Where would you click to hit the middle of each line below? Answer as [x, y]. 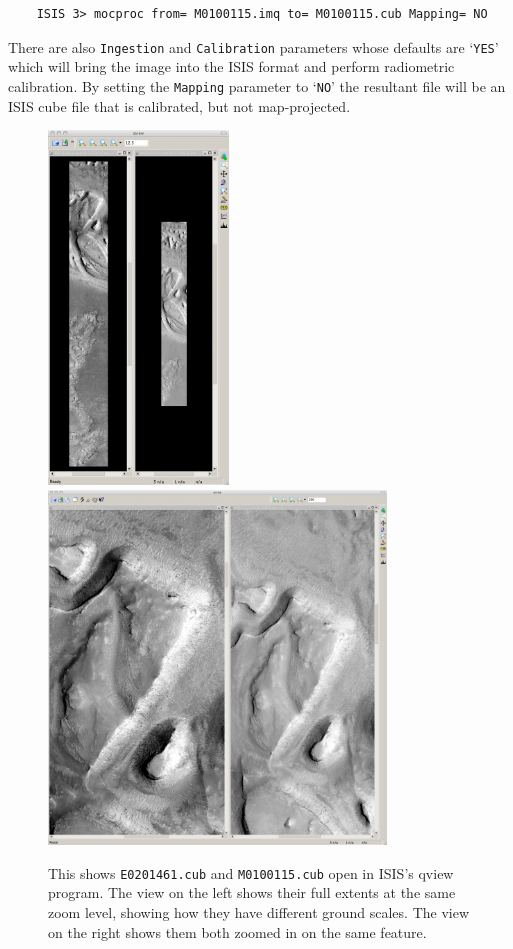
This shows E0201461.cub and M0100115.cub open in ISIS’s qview [251, 872]
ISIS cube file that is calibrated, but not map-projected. [179, 105]
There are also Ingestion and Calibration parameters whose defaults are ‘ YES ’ [253, 46]
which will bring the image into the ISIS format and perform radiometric [231, 66]
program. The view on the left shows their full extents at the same [252, 892]
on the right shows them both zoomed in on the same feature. [237, 931]
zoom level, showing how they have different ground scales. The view [259, 911]
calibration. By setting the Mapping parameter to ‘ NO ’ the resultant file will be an [257, 85]
